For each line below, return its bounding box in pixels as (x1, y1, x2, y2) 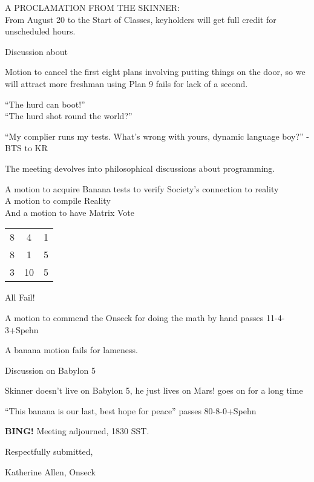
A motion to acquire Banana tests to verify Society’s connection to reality (5, 182, 279, 195)
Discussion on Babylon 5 (5, 363, 96, 376)
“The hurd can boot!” (5, 97, 85, 110)
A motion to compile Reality (5, 194, 111, 207)
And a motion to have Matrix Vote (5, 206, 134, 218)
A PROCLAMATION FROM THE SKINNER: (5, 1, 180, 13)
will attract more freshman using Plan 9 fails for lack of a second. (5, 77, 248, 90)
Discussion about (5, 45, 68, 57)
